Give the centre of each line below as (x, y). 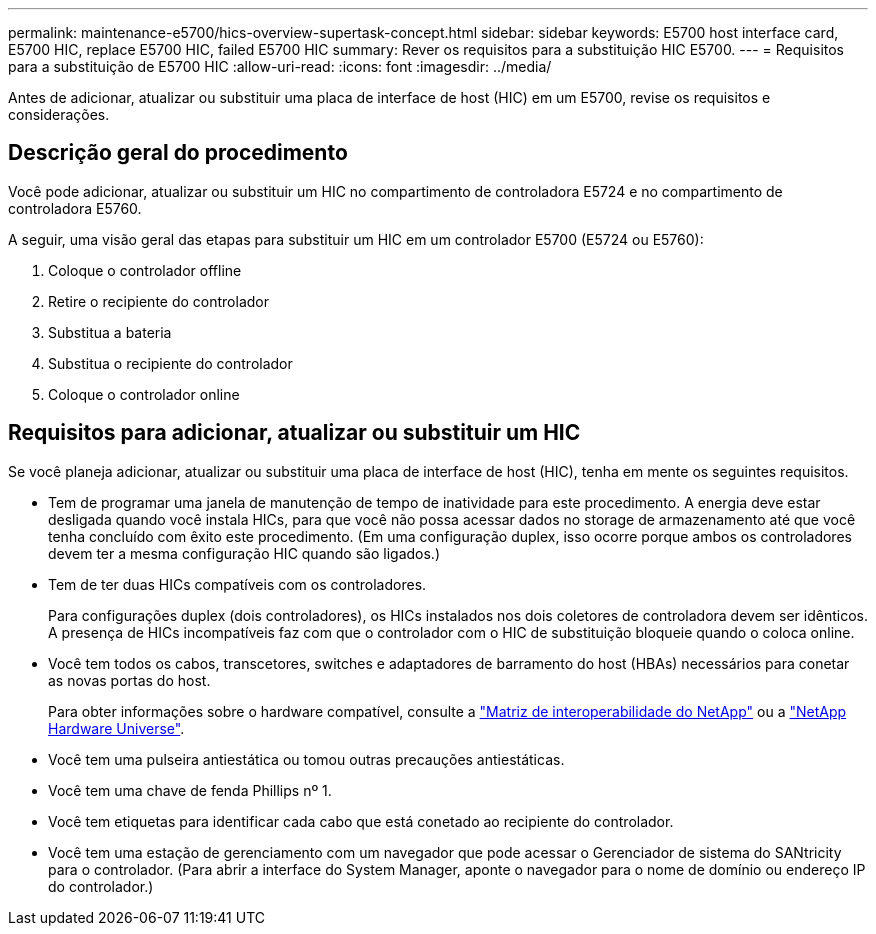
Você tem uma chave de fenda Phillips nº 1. (190, 790)
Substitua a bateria (110, 332)
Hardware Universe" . (116, 728)
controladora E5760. (75, 208)
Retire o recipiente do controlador (159, 301)
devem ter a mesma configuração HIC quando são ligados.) (244, 553)
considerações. (59, 114)
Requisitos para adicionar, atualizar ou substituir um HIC (294, 433)
